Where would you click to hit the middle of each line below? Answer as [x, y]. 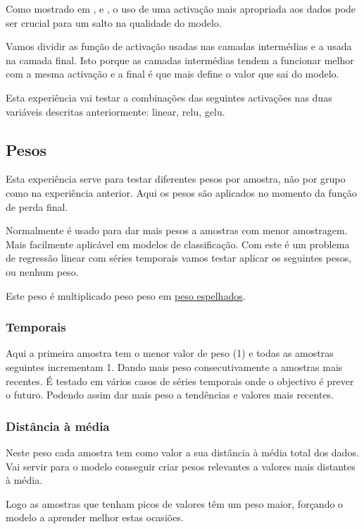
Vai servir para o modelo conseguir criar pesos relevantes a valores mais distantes [181, 466]
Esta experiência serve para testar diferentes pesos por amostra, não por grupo [176, 179]
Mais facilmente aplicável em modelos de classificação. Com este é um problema [178, 244]
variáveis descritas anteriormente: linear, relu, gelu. [115, 111]
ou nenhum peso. [42, 271]
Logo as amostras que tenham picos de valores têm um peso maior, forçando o [175, 503]
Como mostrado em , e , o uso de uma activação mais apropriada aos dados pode [181, 8]
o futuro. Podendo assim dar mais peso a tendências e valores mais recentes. [170, 395]
